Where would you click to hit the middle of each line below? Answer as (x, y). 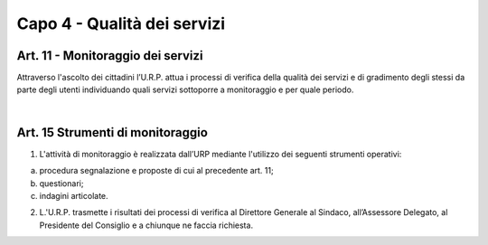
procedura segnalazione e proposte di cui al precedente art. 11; (157, 171)
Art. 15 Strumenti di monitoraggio (112, 132)
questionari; (61, 183)
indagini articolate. (74, 195)
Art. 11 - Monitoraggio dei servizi (110, 56)
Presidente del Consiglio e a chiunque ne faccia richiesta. (146, 225)
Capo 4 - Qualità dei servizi (121, 24)
